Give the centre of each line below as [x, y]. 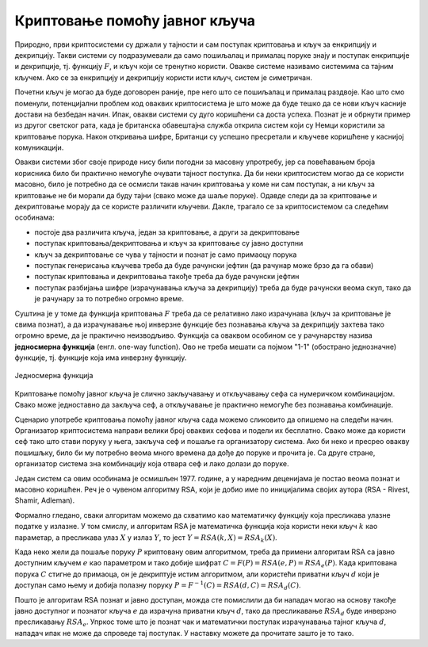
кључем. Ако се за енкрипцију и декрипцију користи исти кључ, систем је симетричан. [163, 77]
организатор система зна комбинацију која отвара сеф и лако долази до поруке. [152, 464]
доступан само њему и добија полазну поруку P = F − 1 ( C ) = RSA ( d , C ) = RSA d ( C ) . [158, 586]
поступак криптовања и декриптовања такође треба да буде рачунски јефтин [167, 277]
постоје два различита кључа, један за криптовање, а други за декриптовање [167, 232]
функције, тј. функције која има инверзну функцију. [101, 358]
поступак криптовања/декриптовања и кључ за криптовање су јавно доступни [169, 243]
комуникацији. [39, 147]
